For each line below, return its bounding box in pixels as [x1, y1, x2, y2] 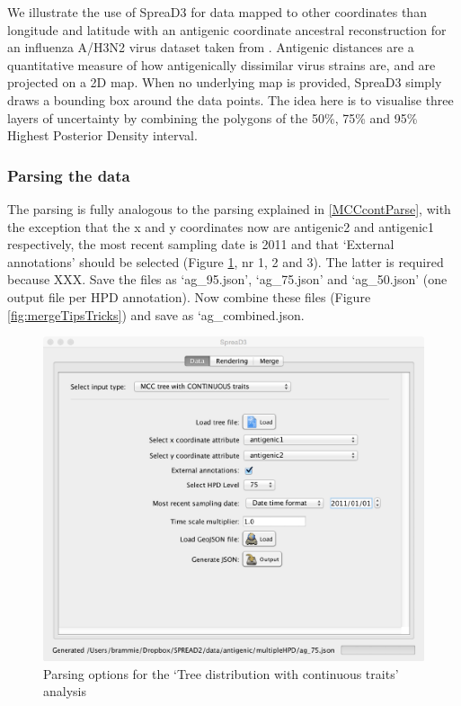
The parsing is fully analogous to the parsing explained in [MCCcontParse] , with [7, 199, 451, 218]
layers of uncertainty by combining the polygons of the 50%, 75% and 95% [7, 108, 418, 127]
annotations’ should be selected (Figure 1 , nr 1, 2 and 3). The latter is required [7, 252, 444, 271]
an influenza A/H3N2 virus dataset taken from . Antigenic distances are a [7, 38, 414, 57]
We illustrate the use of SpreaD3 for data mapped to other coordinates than [7, 3, 427, 21]
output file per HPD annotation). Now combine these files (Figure [7, 287, 371, 306]
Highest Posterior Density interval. [7, 126, 198, 145]
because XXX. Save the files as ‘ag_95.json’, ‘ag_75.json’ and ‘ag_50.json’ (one [7, 270, 448, 289]
